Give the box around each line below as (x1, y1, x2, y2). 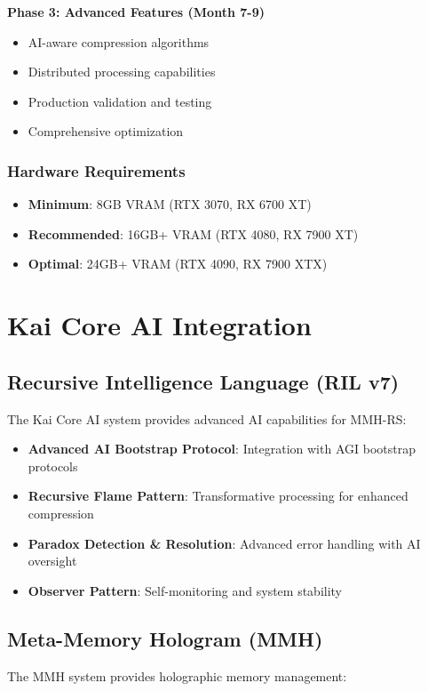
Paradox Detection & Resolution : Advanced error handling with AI (28, 534, 421, 552)
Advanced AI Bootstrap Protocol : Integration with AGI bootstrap (28, 439, 416, 458)
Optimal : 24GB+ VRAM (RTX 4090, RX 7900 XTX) (28, 254, 328, 273)
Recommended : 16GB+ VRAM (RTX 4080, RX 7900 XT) (28, 224, 359, 243)
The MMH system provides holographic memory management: (7, 666, 347, 685)
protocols (28, 456, 78, 475)
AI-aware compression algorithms (28, 32, 210, 51)
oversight (28, 551, 77, 570)
